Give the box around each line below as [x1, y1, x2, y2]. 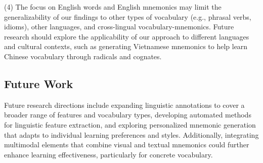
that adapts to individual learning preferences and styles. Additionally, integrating [4, 129, 259, 140]
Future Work [4, 75, 73, 91]
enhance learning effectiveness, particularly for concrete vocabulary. [4, 149, 213, 159]
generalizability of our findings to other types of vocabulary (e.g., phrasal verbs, [4, 11, 251, 22]
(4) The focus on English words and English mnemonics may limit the [4, 2, 222, 12]
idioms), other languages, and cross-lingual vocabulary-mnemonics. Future [4, 21, 234, 32]
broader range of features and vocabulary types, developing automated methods [4, 109, 251, 120]
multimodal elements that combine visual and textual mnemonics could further [4, 139, 249, 150]
